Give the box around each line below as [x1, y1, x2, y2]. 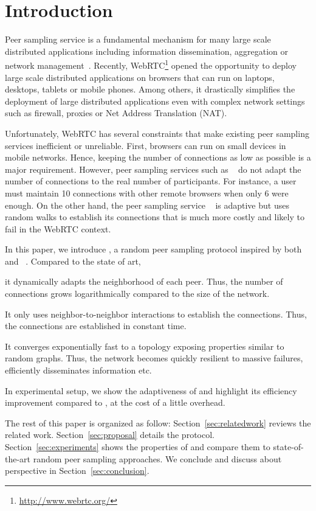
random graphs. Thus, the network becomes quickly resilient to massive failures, [5, 352, 303, 364]
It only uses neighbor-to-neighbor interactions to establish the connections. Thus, [5, 307, 307, 320]
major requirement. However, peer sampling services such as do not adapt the [5, 162, 301, 175]
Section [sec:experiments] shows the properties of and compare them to [5, 440, 270, 453]
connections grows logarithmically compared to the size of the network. [5, 287, 270, 300]
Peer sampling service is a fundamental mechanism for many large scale [5, 33, 271, 46]
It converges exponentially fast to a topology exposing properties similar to [5, 339, 284, 352]
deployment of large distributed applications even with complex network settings [5, 94, 305, 107]
